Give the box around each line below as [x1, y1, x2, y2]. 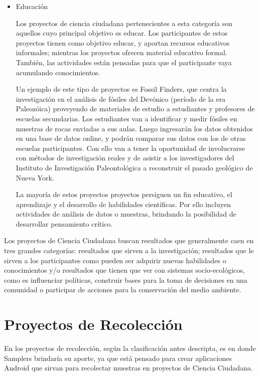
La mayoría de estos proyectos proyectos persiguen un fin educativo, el [16, 189, 232, 200]
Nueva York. [16, 172, 54, 182]
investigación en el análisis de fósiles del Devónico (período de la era [16, 93, 225, 104]
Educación [16, 1, 48, 11]
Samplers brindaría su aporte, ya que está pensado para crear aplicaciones [4, 352, 232, 363]
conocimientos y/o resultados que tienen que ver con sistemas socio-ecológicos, [4, 265, 245, 275]
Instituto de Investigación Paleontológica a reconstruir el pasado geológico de [16, 162, 253, 172]
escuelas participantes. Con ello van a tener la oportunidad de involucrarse [16, 142, 245, 153]
